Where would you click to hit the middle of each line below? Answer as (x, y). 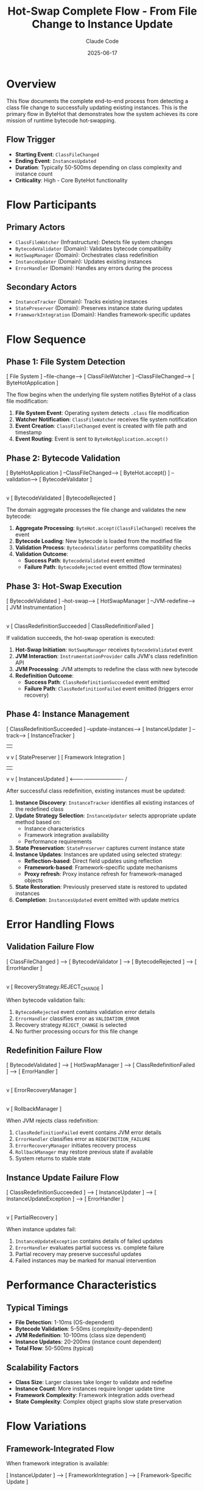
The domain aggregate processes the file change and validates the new (96, 510)
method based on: (38, 822)
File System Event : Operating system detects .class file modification (102, 413)
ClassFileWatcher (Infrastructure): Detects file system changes (94, 242)
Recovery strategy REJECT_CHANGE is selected (71, 1025)
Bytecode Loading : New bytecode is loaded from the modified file (98, 541)
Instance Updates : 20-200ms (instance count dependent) (88, 1342)
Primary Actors (36, 227)
